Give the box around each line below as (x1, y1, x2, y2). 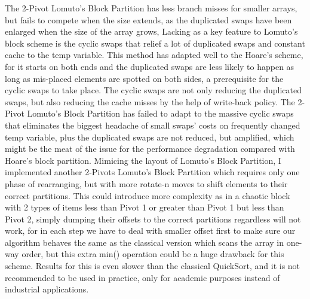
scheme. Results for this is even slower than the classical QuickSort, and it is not (5, 260, 300, 272)
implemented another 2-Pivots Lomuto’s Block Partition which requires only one (5, 166, 300, 178)
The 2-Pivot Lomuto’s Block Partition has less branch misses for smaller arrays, (5, 2, 297, 14)
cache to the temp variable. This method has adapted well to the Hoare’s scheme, (5, 48, 303, 61)
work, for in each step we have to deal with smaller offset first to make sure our (5, 224, 296, 237)
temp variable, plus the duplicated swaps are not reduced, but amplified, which (5, 130, 294, 143)
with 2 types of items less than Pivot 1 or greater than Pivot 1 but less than (5, 201, 284, 213)
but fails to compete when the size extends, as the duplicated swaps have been (5, 13, 292, 26)
